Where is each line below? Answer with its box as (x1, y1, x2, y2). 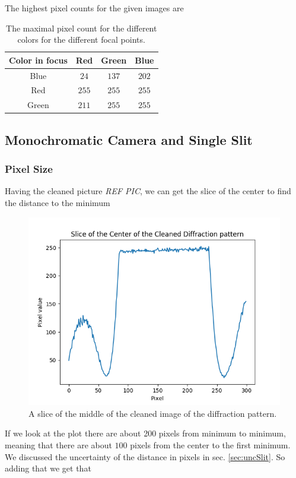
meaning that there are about (5, 439, 112, 451)
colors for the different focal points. (17, 33, 145, 46)
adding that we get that (5, 462, 91, 474)
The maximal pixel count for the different (6, 21, 157, 34)
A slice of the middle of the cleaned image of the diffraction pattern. (28, 407, 277, 419)
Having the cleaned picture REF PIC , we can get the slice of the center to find (5, 185, 291, 197)
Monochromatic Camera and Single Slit (5, 130, 253, 148)
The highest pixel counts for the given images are (5, 2, 184, 14)
